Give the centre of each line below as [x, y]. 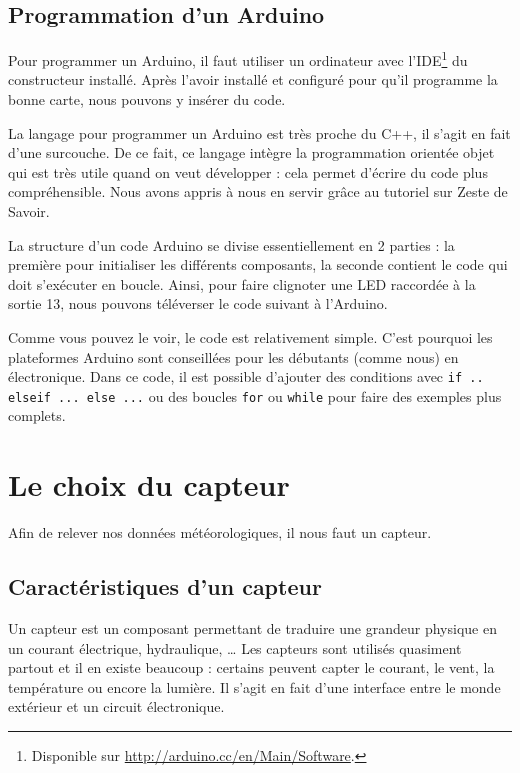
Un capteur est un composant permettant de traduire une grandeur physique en [252, 628]
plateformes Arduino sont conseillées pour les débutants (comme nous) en [233, 356]
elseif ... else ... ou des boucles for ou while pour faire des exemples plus [255, 395]
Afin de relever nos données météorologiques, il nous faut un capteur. [220, 532]
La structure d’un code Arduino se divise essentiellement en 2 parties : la [231, 244]
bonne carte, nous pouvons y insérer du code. [147, 99]
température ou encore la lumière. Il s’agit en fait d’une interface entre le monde [254, 686]
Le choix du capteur [149, 484]
